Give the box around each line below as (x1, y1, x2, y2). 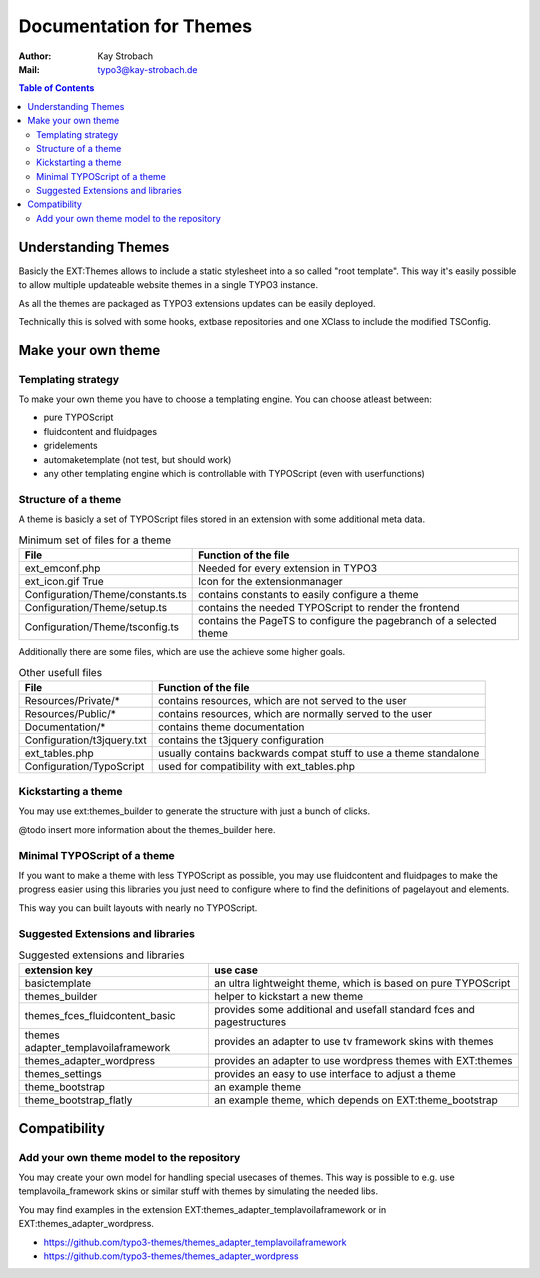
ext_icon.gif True (24, 574, 104, 588)
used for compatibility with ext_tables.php (158, 759, 355, 773)
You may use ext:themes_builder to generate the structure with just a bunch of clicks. (18, 805, 371, 817)
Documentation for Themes (18, 15, 253, 37)
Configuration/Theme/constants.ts (24, 587, 187, 601)
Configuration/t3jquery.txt (24, 733, 147, 747)
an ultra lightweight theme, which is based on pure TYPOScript (214, 976, 511, 990)
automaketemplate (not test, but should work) (43, 453, 232, 465)
